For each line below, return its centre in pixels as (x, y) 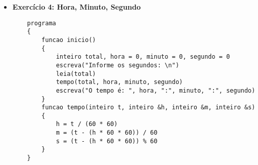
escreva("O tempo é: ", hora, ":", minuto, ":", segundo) (156, 90)
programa (41, 23)
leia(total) (76, 74)
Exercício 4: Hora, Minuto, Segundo (76, 7)
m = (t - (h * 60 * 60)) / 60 (107, 133)
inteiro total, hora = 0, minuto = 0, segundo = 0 (143, 57)
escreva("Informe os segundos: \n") (118, 65)
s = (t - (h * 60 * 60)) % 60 (107, 141)
